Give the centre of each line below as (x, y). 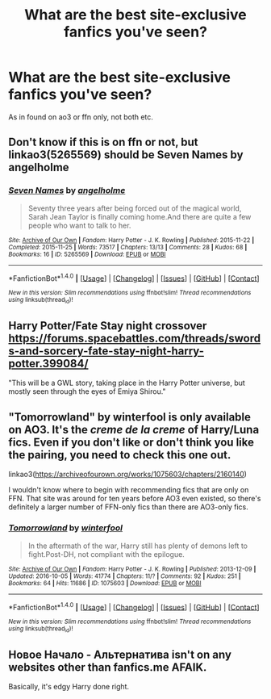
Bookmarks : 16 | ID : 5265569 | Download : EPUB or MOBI (87, 254)
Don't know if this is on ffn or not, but (104, 142)
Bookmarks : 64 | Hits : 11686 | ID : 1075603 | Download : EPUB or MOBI (105, 583)
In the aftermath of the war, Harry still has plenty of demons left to (138, 546)
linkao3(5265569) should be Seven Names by (126, 155)
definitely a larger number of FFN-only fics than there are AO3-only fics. (128, 507)
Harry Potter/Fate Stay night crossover (108, 326)
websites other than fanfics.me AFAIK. (108, 667)
